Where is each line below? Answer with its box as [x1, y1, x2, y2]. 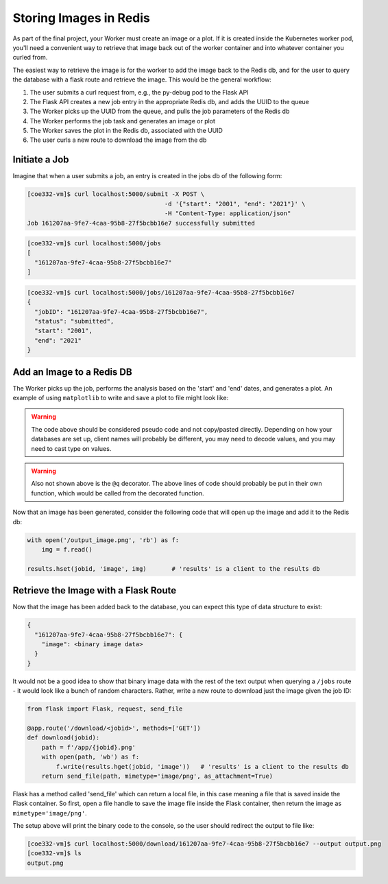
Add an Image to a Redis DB [12, 366, 133, 378]
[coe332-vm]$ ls [27, 850, 82, 857]
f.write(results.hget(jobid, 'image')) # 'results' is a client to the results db [56, 763, 349, 770]
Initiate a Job [12, 154, 69, 166]
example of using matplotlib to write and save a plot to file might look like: [12, 394, 229, 402]
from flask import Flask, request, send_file [27, 705, 183, 713]
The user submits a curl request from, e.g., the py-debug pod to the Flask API [29, 88, 249, 96]
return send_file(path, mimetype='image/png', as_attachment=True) [41, 772, 274, 780]
